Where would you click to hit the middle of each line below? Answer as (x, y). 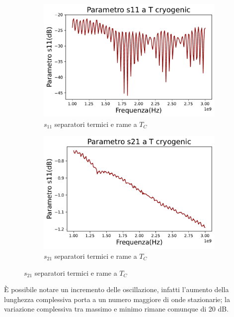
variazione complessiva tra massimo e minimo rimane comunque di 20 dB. (117, 309)
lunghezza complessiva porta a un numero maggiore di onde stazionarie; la (117, 299)
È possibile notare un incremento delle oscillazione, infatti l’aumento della (117, 289)
